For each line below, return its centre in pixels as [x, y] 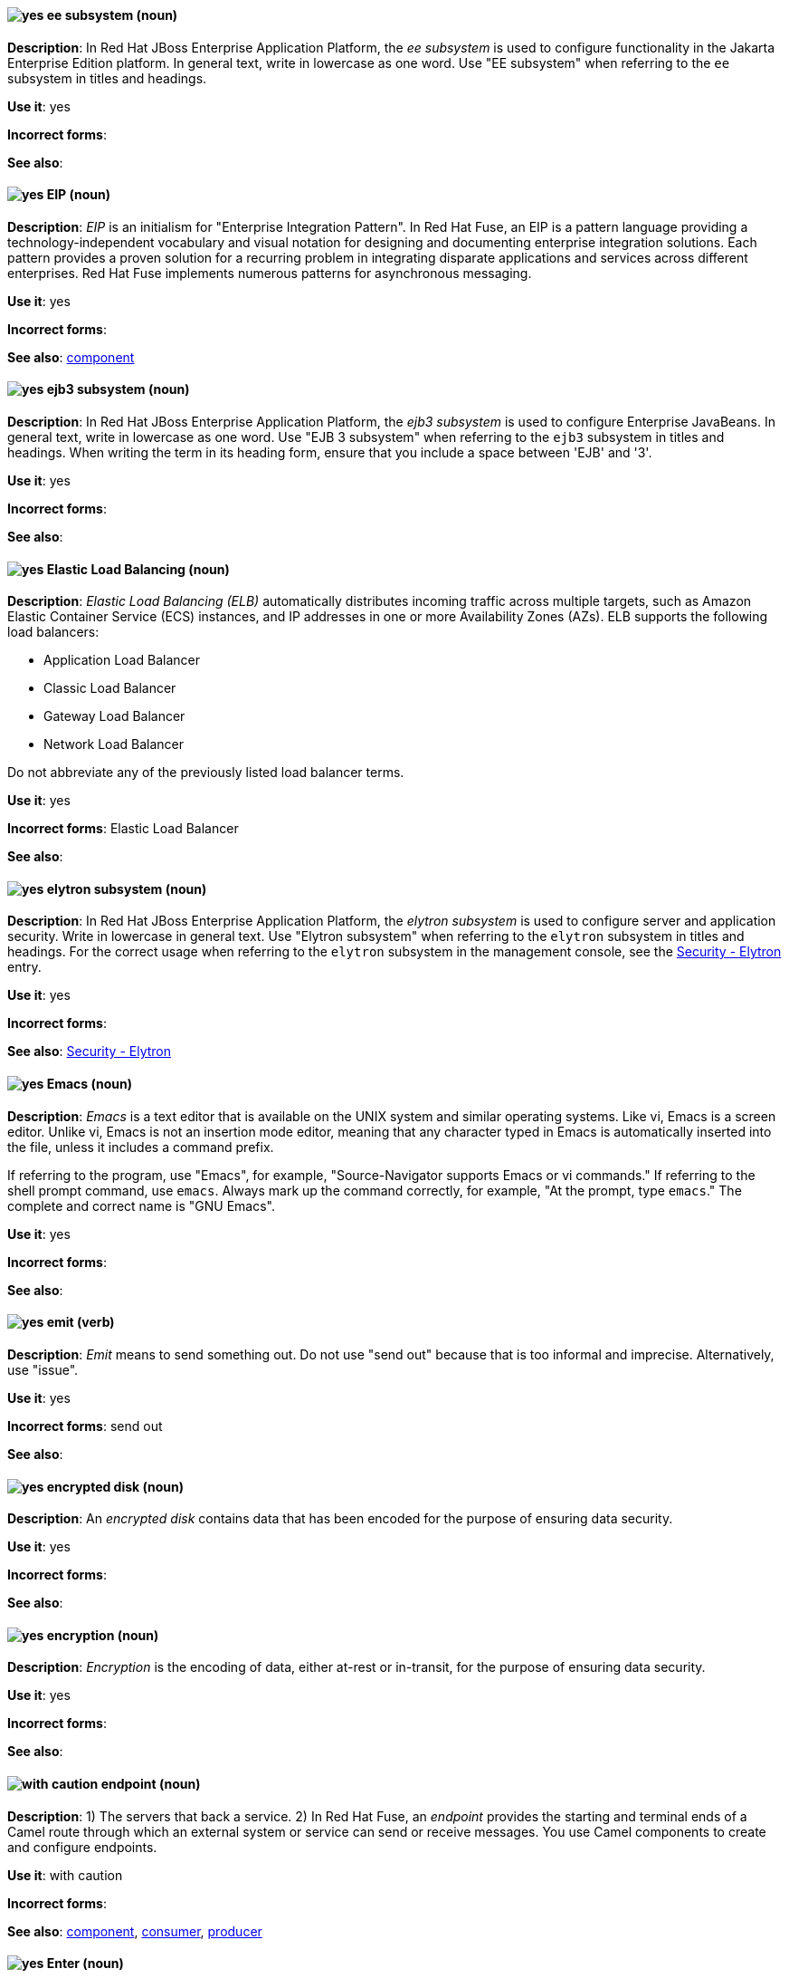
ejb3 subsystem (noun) [118, 389]
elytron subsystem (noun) [127, 888]
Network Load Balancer [114, 744]
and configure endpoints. [82, 1847]
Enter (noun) [85, 1964]
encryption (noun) [103, 1635]
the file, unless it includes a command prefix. [141, 1147]
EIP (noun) [79, 195]
